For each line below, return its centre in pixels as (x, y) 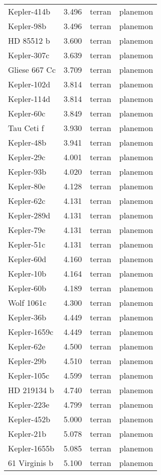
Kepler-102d (29, 84)
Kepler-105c (29, 375)
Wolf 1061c (27, 303)
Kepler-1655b (31, 448)
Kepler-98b (27, 26)
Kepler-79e (27, 230)
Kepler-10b (27, 273)
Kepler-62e (27, 346)
